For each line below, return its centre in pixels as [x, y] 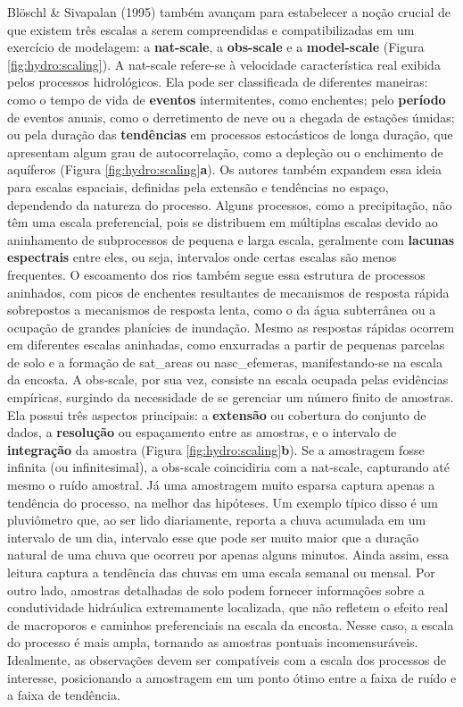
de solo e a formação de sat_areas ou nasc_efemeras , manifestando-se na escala [225, 362]
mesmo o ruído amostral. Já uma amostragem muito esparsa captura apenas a [221, 485]
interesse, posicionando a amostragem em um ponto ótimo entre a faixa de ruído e [232, 677]
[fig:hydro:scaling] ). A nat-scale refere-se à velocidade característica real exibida [224, 64]
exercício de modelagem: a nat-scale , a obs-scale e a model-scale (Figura [216, 47]
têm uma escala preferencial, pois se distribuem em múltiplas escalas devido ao [223, 222]
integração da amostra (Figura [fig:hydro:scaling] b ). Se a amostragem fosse [216, 449]
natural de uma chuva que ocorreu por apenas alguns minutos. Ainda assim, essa [228, 555]
